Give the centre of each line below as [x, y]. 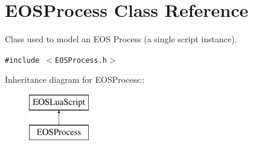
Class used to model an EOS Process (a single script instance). [121, 39]
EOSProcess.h [81, 60]
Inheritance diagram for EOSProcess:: [75, 79]
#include [22, 60]
